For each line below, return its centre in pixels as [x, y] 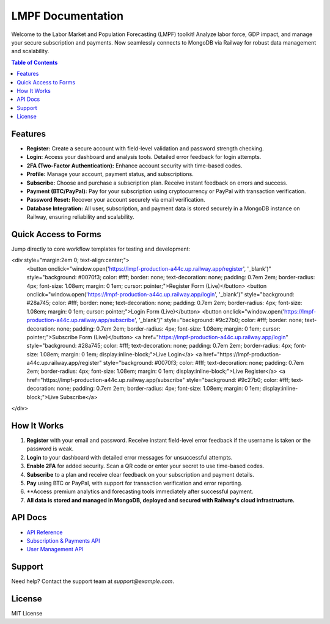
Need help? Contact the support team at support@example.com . [93, 581]
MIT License [27, 614]
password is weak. [50, 449]
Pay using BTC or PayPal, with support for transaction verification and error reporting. [134, 483]
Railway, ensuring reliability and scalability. [80, 217]
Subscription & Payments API [63, 540]
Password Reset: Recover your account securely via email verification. [116, 200]
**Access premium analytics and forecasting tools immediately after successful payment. [140, 491]
